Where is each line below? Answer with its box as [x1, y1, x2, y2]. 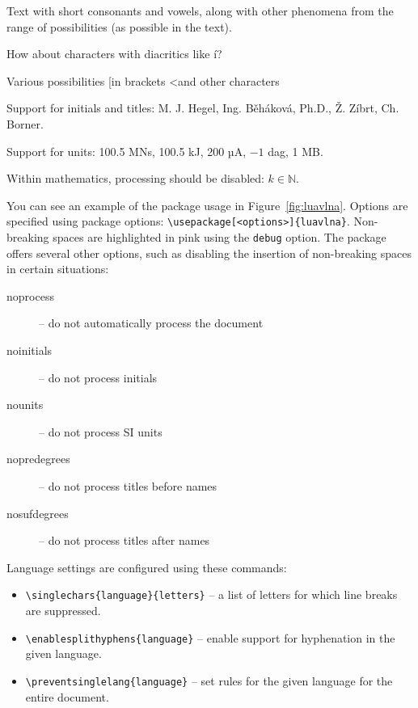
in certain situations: [6, 260, 109, 277]
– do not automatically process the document [39, 314, 264, 331]
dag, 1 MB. [268, 142, 323, 159]
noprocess [6, 287, 54, 304]
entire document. [25, 688, 109, 705]
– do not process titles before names [39, 478, 217, 494]
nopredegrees [6, 450, 70, 467]
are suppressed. [25, 602, 101, 619]
